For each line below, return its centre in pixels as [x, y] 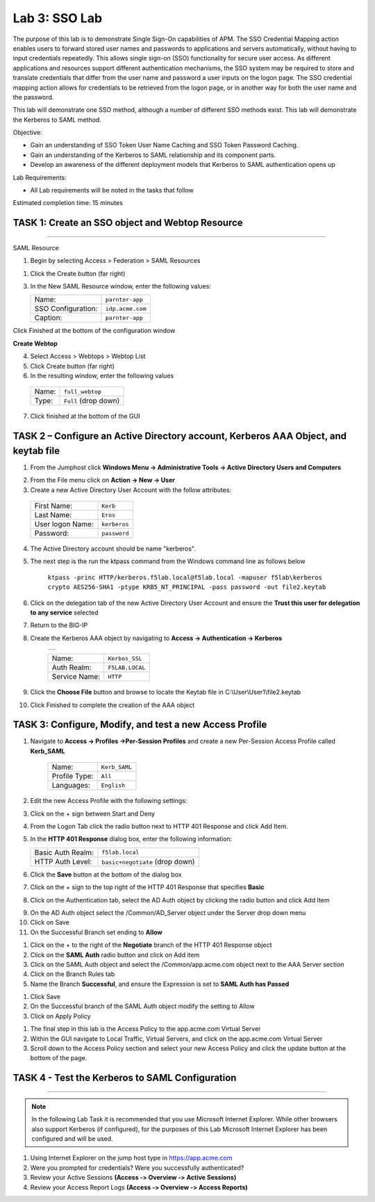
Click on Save [50, 923]
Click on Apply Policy [60, 1016]
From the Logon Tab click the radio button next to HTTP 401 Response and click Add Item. [159, 826]
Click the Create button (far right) [78, 273]
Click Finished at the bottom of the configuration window [94, 331]
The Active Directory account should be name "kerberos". [113, 549]
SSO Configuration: [66, 309]
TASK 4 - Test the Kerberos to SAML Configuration [125, 1078]
